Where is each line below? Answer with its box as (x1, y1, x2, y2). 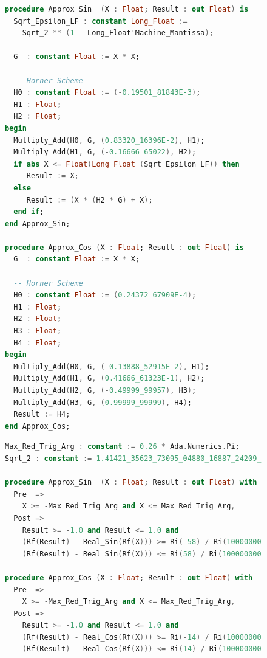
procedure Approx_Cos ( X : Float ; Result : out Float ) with (5, 573, 253, 582)
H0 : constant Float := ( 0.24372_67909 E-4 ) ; (13, 291, 197, 300)
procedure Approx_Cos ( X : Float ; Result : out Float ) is (5, 243, 244, 252)
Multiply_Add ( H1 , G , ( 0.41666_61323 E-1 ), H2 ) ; (13, 374, 205, 383)
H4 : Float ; (13, 338, 62, 347)
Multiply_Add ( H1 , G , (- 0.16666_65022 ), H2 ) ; (13, 148, 197, 157)
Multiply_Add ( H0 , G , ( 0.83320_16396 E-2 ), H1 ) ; (13, 136, 205, 145)
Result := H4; (13, 410, 70, 419)
